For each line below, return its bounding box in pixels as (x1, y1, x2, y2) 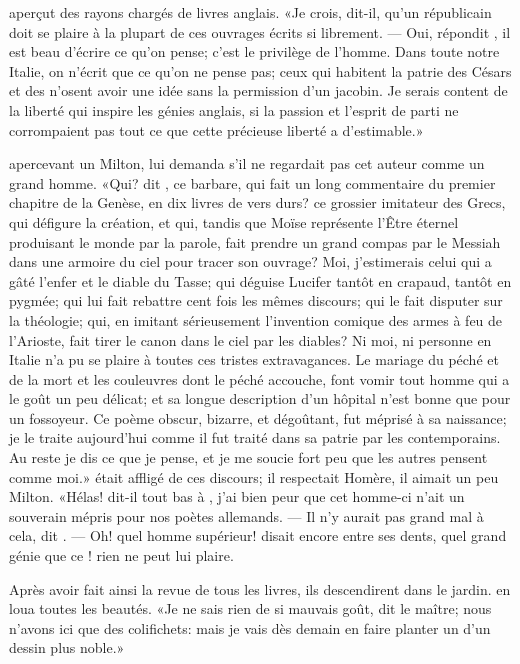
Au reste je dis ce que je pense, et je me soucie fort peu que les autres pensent (9, 447, 488, 468)
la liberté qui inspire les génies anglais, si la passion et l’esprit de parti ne (9, 99, 459, 120)
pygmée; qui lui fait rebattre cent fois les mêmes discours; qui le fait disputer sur (9, 290, 503, 311)
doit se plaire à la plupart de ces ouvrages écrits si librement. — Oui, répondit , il (9, 21, 511, 42)
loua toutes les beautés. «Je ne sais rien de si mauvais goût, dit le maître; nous (9, 598, 492, 619)
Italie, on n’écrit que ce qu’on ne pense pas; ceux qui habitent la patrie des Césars (9, 60, 512, 81)
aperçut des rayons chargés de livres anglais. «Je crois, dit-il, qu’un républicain (9, 2, 492, 22)
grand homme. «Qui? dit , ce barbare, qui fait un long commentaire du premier (9, 172, 496, 193)
